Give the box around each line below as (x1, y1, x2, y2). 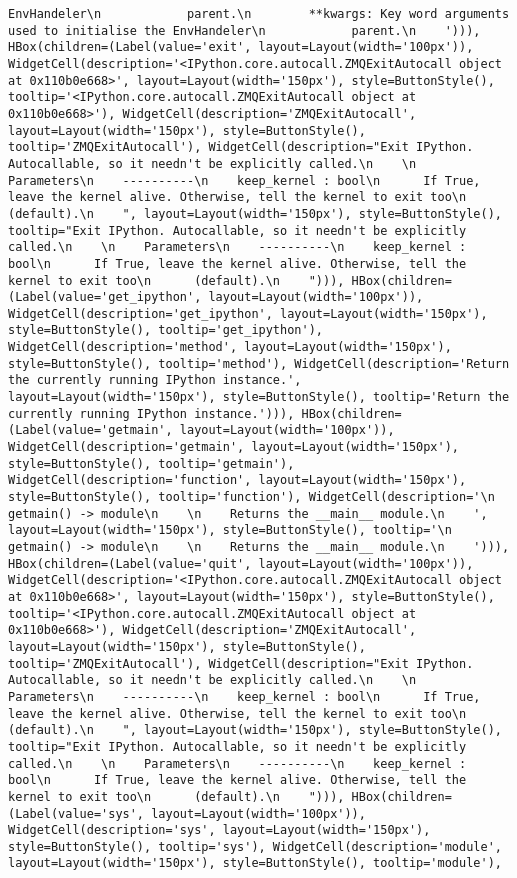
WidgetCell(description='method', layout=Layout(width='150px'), (8, 340, 452, 355)
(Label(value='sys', (8, 806, 145, 821)
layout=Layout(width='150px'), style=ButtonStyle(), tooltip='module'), (8, 856, 502, 871)
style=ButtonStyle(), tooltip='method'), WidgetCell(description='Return (8, 356, 510, 371)
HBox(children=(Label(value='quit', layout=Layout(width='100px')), (8, 556, 474, 571)
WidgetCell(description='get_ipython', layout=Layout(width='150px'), (8, 306, 488, 321)
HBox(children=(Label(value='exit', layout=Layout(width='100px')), (8, 40, 474, 55)
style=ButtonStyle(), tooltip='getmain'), (8, 456, 295, 471)
